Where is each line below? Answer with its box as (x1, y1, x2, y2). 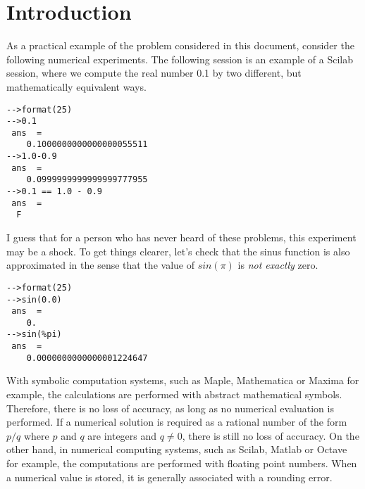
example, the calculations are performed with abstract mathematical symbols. (6, 387, 342, 402)
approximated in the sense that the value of (6, 258, 194, 272)
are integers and (87, 428, 157, 443)
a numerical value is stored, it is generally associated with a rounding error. (6, 469, 333, 484)
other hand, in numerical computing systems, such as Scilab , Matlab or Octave (6, 442, 347, 457)
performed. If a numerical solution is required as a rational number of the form (6, 414, 347, 429)
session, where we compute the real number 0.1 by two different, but (6, 65, 302, 80)
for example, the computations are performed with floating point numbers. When (6, 456, 357, 470)
